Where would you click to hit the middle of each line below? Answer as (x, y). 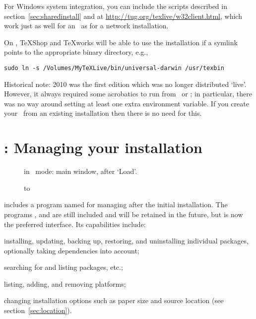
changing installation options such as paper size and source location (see (114, 300)
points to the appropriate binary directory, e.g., (76, 52)
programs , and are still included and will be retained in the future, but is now (124, 214)
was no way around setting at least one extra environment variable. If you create (127, 103)
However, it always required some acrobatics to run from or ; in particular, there (128, 94)
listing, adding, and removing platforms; (65, 283)
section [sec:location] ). (38, 310)
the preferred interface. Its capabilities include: (75, 224)
